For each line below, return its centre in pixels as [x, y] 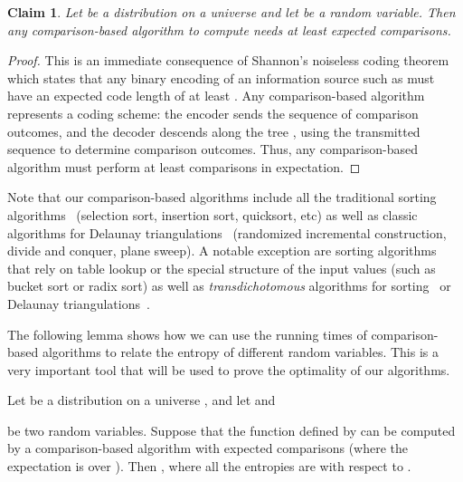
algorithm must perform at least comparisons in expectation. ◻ [184, 166]
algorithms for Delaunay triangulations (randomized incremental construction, [227, 232]
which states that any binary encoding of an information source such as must [221, 77]
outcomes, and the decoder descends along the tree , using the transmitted [214, 131]
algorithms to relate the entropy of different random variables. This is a [240, 352]
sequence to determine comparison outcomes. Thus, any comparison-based [213, 149]
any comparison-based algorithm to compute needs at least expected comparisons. [229, 29]
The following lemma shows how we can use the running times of [187, 334]
